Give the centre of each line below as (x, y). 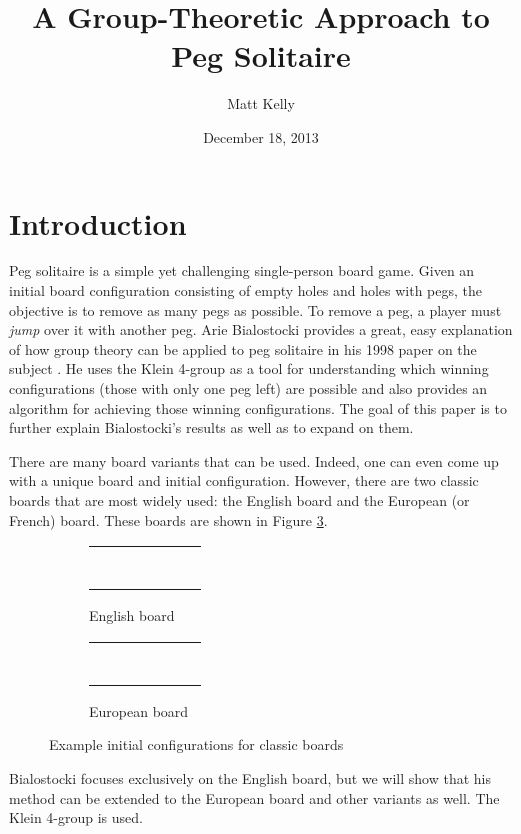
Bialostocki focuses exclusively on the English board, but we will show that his (250, 777)
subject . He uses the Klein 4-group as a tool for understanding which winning (249, 368)
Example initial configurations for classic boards (196, 744)
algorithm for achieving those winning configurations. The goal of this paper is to (258, 407)
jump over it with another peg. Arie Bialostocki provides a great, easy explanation (261, 329)
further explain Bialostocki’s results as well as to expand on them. (211, 427)
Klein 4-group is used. (76, 817)
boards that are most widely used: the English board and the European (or (239, 499)
